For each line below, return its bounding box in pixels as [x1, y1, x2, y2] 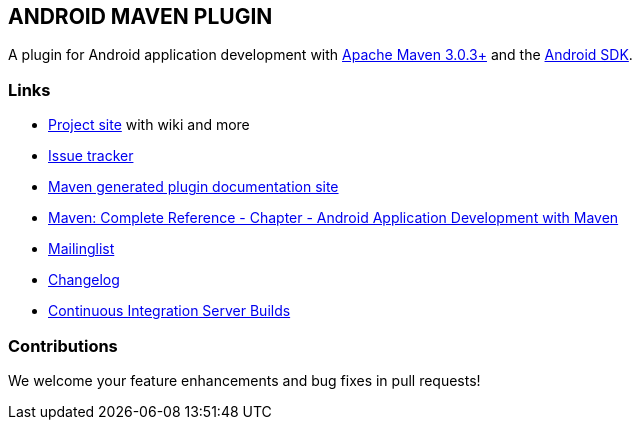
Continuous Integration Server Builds [48, 302, 291, 320]
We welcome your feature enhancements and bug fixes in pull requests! [8, 371, 481, 389]
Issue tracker [48, 147, 134, 165]
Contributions [8, 335, 118, 356]
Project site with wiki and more [48, 116, 250, 134]
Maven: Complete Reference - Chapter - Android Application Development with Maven [48, 209, 619, 227]
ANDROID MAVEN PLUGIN [8, 4, 273, 29]
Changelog [48, 271, 120, 289]
